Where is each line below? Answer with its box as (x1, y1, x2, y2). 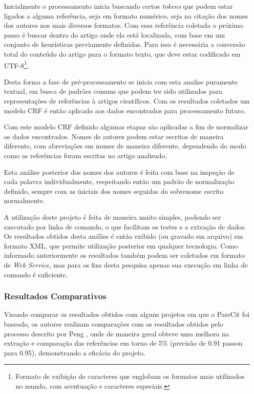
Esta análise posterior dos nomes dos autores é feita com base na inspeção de (4, 166, 234, 177)
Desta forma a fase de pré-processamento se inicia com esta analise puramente (4, 76, 238, 86)
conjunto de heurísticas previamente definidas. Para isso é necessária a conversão (4, 39, 246, 49)
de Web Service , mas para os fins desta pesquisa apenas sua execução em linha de (4, 259, 248, 270)
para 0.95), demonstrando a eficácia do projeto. (4, 347, 146, 357)
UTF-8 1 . (4, 59, 29, 70)
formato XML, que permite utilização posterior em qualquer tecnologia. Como (4, 240, 238, 250)
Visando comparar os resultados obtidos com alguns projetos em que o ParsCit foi (4, 309, 250, 319)
